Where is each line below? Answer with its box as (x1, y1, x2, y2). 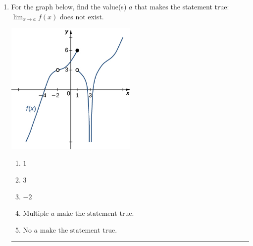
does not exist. (59, 11, 104, 21)
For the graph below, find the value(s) (11, 1, 127, 11)
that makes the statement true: (135, 1, 229, 11)
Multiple (23, 210, 49, 218)
